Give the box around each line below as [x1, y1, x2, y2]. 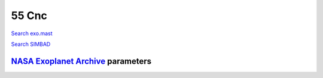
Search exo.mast [11, 30, 53, 37]
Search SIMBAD [11, 40, 51, 48]
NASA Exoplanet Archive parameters [11, 56, 152, 66]
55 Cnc [11, 9, 48, 22]
